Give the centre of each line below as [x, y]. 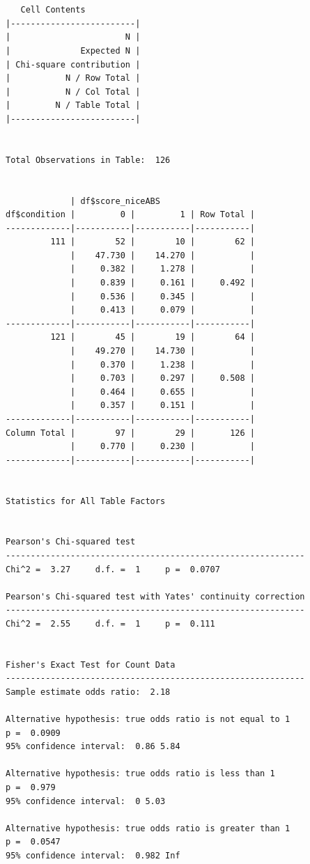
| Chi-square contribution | [73, 64]
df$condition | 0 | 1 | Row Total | [130, 215]
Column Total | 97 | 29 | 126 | [130, 433]
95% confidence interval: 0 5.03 [86, 801]
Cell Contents [53, 10]
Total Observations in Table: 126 [88, 160]
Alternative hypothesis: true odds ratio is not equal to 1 [148, 720]
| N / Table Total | [73, 105]
